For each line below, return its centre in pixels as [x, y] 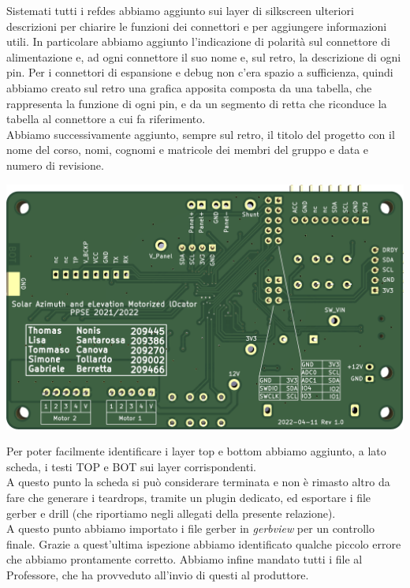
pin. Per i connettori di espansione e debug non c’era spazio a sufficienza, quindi [200, 72]
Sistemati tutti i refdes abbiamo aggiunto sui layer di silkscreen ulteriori [180, 10]
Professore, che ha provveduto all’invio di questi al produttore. [158, 574]
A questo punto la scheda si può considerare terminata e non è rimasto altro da [198, 482]
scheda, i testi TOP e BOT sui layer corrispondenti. [131, 466]
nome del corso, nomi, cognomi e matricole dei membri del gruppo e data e [188, 150]
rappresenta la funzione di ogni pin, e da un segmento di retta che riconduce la [197, 103]
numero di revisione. [55, 165]
